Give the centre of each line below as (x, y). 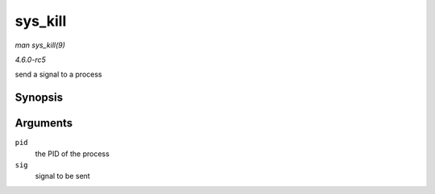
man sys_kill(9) (40, 45)
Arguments (44, 124)
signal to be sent (62, 176)
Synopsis (39, 98)
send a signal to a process (58, 74)
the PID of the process (72, 154)
